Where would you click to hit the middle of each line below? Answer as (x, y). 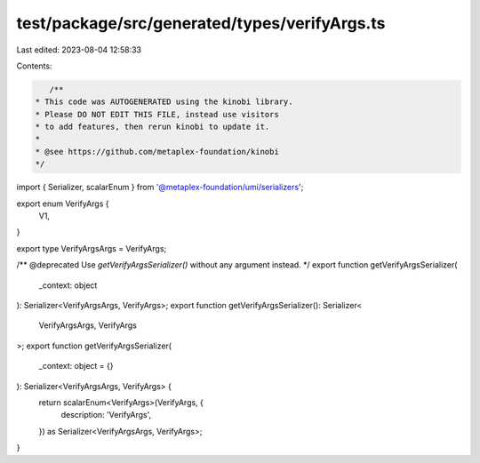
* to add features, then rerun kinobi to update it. (152, 127)
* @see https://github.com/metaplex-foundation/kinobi (157, 152)
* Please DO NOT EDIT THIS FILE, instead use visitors (157, 114)
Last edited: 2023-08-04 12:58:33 (79, 50)
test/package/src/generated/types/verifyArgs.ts (201, 23)
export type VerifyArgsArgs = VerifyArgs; (92, 248)
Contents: (34, 66)
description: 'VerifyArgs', (106, 415)
